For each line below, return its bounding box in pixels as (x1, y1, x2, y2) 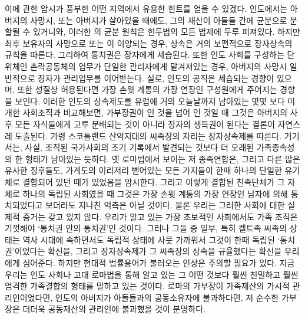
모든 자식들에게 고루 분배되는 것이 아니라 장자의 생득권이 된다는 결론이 (15, 117, 275, 130)
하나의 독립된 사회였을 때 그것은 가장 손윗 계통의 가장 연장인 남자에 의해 (22, 187, 288, 199)
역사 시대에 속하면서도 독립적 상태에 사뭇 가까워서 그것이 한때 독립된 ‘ (22, 233, 280, 245)
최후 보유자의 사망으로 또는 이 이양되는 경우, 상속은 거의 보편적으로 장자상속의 (5, 37, 293, 49)
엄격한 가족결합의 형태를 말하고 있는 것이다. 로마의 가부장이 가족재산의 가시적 (5, 280, 290, 292)
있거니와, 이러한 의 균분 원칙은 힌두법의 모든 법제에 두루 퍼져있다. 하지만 (32, 25, 300, 38)
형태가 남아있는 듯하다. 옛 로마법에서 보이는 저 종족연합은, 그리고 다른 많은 (25, 152, 300, 165)
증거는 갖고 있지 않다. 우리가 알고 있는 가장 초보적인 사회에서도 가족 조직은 (22, 210, 298, 222)
